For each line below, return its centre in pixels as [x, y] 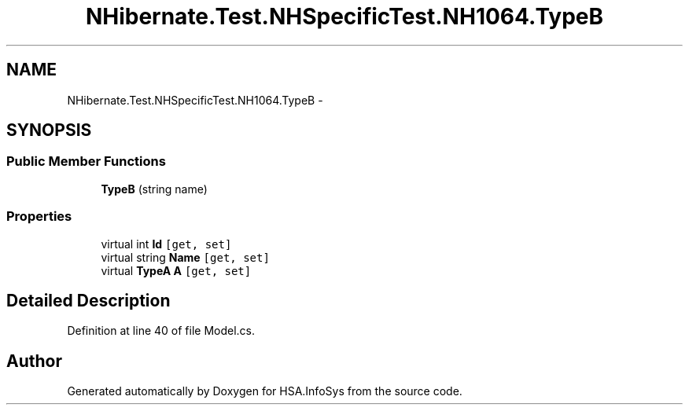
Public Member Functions [86, 161]
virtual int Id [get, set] [166, 244]
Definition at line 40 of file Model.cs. [161, 331]
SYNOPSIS [49, 130]
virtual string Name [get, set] [185, 257]
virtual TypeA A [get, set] [176, 270]
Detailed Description [88, 300]
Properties [39, 217]
